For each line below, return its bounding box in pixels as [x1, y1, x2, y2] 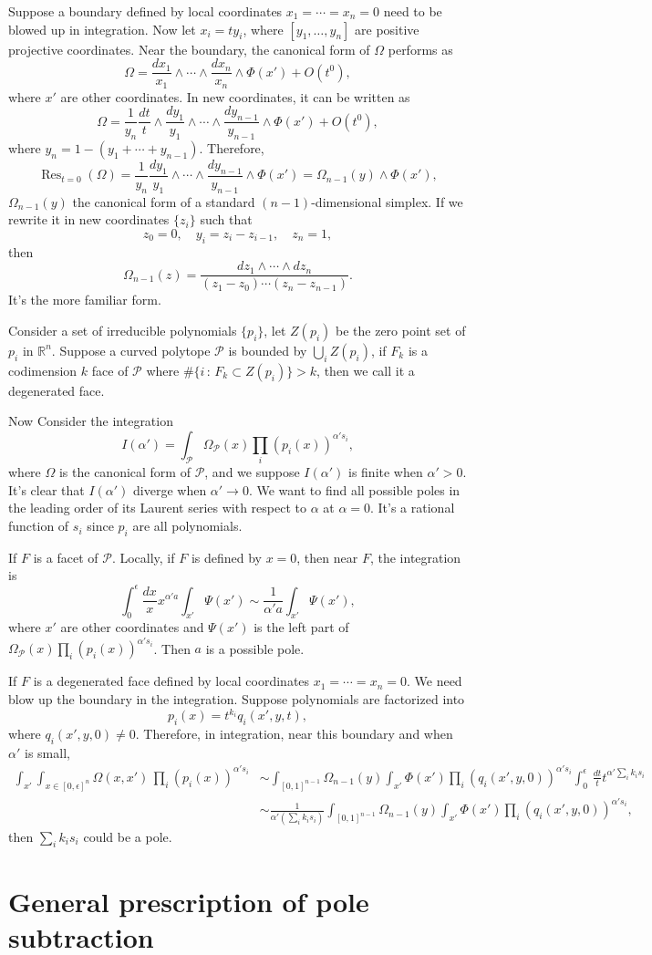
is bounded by [228, 340, 307, 359]
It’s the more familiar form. [8, 290, 161, 309]
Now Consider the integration [8, 411, 173, 431]
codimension [8, 360, 78, 379]
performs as [388, 39, 453, 58]
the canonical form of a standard [72, 192, 255, 211]
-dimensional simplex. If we [311, 192, 463, 211]
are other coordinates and [60, 618, 204, 637]
